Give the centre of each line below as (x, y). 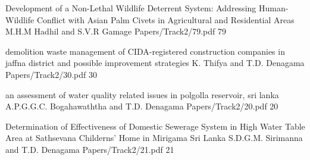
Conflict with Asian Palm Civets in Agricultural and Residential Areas (165, 19)
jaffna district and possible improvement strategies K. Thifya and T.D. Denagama (155, 63)
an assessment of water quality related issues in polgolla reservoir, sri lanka (142, 94)
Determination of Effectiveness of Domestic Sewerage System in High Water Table (155, 126)
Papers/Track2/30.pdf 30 (51, 74)
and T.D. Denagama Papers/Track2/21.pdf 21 (90, 149)
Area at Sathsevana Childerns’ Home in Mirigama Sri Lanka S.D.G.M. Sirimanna (154, 138)
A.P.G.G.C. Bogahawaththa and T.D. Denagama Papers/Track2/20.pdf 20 (142, 106)
